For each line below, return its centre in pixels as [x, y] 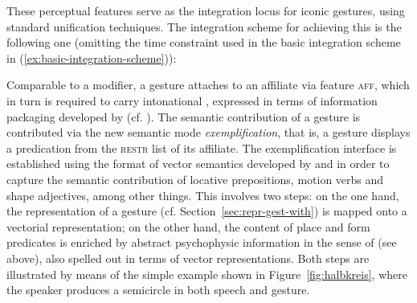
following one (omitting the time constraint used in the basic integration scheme [204, 42]
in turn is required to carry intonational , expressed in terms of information [192, 100]
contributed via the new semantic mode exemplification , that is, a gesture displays [208, 132]
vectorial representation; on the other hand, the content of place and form [188, 226]
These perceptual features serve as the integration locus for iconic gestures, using [206, 10]
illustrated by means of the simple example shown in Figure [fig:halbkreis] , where [207, 274]
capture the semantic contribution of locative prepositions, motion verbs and [195, 179]
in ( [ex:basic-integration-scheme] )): [92, 57]
